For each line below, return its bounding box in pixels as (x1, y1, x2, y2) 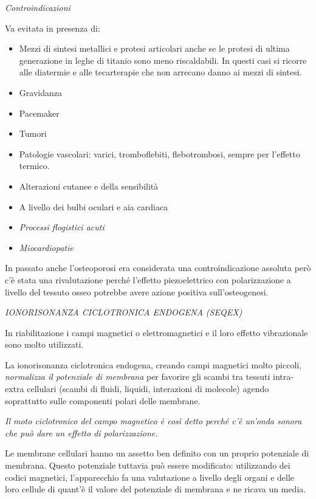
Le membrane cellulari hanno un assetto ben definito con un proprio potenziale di (5, 447, 309, 459)
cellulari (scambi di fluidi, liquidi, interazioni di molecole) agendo (27, 382, 269, 395)
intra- (273, 370, 294, 383)
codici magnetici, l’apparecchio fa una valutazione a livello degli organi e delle (5, 470, 295, 483)
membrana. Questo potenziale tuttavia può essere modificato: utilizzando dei (5, 459, 290, 472)
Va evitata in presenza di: (5, 21, 100, 34)
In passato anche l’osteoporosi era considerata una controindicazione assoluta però (5, 261, 311, 274)
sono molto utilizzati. (5, 338, 84, 351)
